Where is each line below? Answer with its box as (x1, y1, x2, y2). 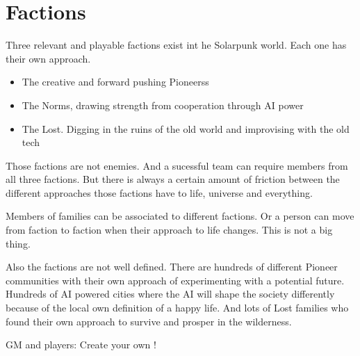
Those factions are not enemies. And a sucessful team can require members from (6, 158, 348, 172)
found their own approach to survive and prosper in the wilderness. (6, 314, 292, 328)
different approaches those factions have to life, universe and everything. (6, 185, 313, 200)
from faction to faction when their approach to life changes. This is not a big (6, 222, 333, 237)
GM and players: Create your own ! (6, 337, 156, 352)
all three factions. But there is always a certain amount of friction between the (6, 172, 340, 186)
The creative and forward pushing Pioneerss (22, 74, 209, 89)
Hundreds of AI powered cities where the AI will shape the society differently (6, 286, 335, 301)
